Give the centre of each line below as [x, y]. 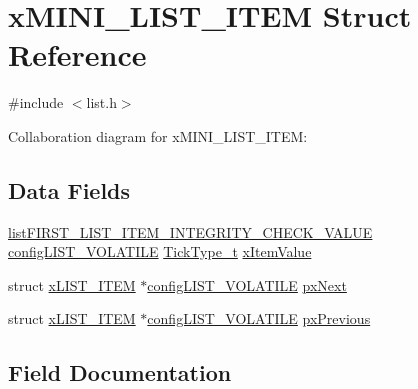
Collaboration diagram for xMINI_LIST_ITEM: [158, 135]
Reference [77, 54]
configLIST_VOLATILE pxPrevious [259, 318]
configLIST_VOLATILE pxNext [247, 284]
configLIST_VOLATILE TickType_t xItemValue [160, 251]
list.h [101, 102]
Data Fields [69, 189]
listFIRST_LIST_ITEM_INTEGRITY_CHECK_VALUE [190, 231]
